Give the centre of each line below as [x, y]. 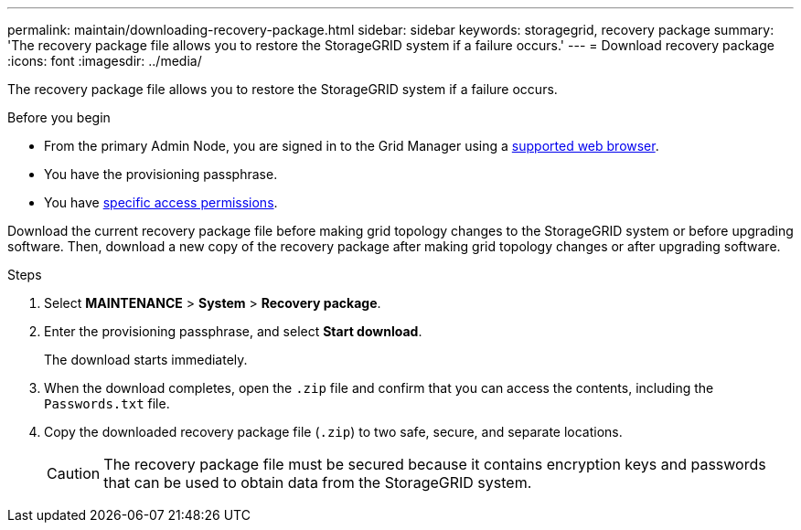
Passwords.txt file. [107, 403]
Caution [74, 473]
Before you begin [59, 117]
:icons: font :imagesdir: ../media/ [105, 61]
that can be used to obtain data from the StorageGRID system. [318, 482]
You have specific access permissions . [161, 202]
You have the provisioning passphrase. [161, 174]
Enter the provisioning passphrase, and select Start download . [233, 331]
